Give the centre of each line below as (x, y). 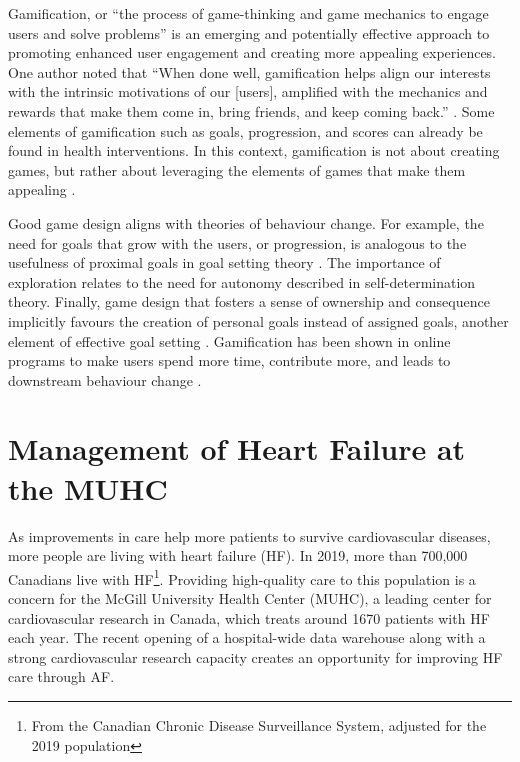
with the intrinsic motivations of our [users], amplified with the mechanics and (248, 91)
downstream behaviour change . (105, 379)
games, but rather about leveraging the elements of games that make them (237, 169)
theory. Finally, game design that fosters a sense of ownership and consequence (249, 301)
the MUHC (88, 487)
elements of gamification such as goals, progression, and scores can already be (245, 130)
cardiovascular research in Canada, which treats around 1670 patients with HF (249, 617)
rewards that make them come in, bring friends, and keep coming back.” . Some (251, 110)
